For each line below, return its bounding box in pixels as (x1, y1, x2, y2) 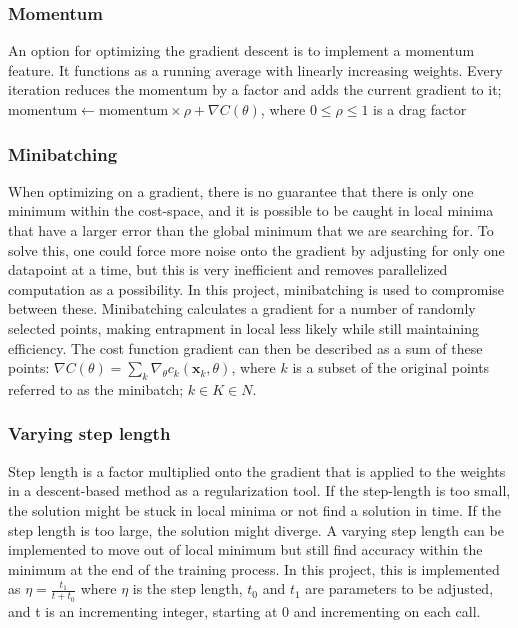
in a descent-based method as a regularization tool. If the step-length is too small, (8, 480, 511, 501)
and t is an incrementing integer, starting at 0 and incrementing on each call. (8, 600, 481, 621)
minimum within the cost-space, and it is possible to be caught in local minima (8, 200, 494, 221)
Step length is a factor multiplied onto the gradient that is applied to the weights (8, 460, 506, 481)
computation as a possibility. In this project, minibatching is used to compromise (8, 278, 505, 299)
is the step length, (132, 578, 243, 599)
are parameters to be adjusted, (305, 578, 494, 599)
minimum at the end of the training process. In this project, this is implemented (8, 558, 500, 579)
